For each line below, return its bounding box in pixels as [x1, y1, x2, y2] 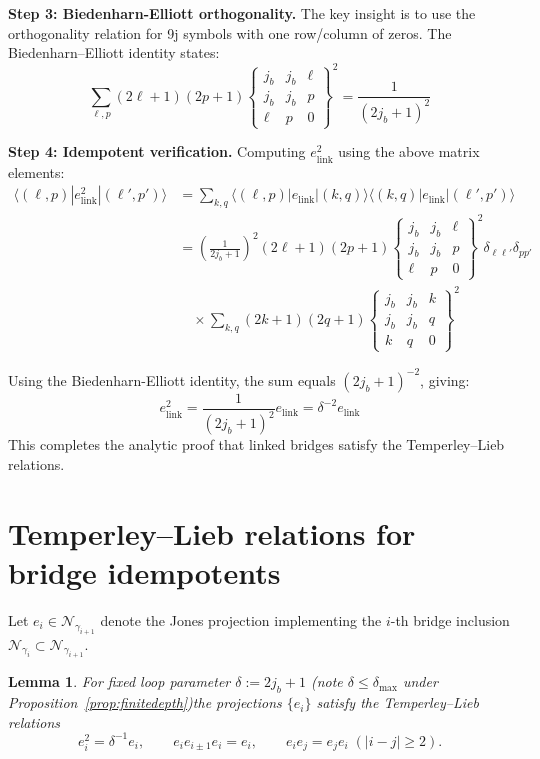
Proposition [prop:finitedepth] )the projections [8, 692, 282, 713]
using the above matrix [338, 141, 480, 162]
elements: [8, 161, 65, 182]
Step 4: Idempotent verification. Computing [8, 141, 306, 162]
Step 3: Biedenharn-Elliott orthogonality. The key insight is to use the [8, 3, 476, 23]
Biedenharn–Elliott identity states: [8, 42, 220, 63]
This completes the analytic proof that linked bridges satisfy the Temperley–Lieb [8, 434, 505, 455]
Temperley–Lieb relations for [8, 512, 416, 553]
